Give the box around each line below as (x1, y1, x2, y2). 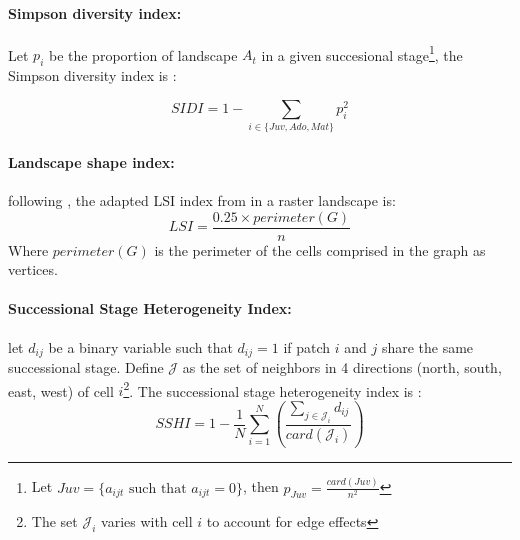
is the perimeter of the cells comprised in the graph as (154, 239, 486, 260)
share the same (381, 336, 474, 357)
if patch (283, 336, 331, 357)
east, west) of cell (8, 380, 114, 401)
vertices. (8, 259, 58, 280)
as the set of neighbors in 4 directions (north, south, (182, 357, 502, 378)
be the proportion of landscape (48, 44, 238, 65)
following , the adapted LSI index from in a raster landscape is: (8, 189, 396, 210)
